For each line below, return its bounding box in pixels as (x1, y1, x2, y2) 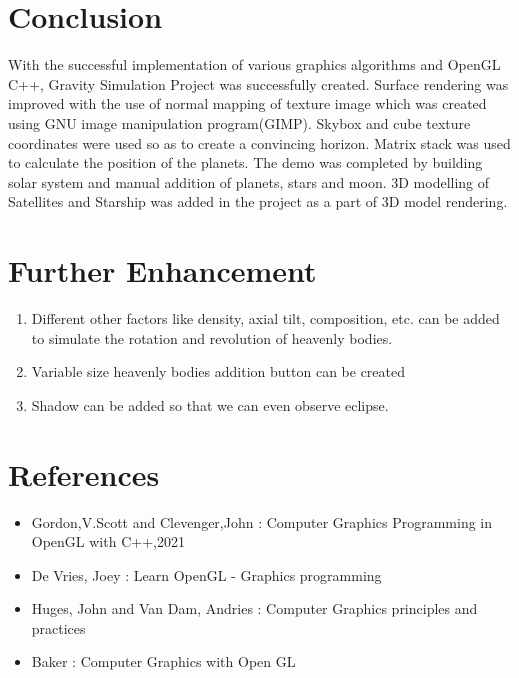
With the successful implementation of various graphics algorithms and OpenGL (8, 54, 501, 75)
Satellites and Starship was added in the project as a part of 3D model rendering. (8, 191, 508, 212)
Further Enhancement (8, 250, 317, 291)
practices (31, 617, 86, 638)
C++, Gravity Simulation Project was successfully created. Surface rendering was (8, 73, 509, 94)
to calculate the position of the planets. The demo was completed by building (8, 152, 483, 173)
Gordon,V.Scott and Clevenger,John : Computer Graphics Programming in (31, 511, 493, 532)
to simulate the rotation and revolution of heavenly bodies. (31, 327, 393, 348)
